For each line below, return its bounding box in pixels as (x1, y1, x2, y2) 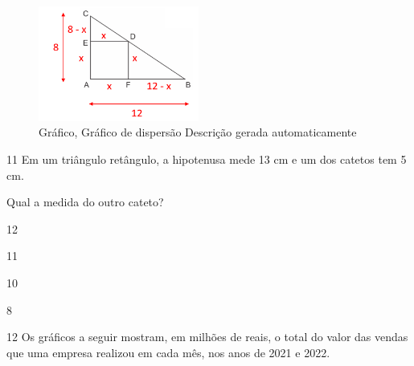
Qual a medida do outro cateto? (6, 193, 164, 210)
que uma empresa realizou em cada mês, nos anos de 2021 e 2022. (6, 344, 330, 360)
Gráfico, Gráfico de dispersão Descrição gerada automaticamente (39, 124, 357, 140)
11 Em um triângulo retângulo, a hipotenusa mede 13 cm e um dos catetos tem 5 (6, 150, 407, 167)
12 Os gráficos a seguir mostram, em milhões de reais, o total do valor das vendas (6, 328, 408, 345)
